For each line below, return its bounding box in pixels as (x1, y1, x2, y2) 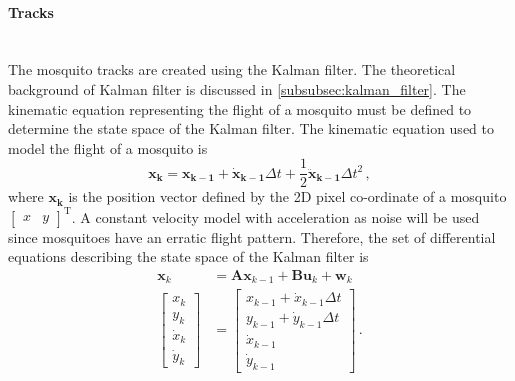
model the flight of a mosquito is (8, 137, 208, 158)
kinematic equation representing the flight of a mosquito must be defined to (8, 98, 472, 119)
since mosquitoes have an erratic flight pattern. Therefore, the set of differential (8, 226, 496, 247)
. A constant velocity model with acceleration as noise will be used (71, 206, 480, 227)
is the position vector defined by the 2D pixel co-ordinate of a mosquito (68, 186, 507, 207)
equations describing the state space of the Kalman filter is (8, 246, 369, 267)
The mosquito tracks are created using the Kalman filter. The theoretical (8, 59, 456, 80)
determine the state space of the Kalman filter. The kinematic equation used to (8, 118, 494, 139)
